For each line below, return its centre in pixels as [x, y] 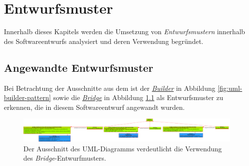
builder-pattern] [28, 97]
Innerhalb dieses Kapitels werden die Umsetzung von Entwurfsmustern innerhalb [124, 31]
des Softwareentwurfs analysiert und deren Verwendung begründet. [104, 41]
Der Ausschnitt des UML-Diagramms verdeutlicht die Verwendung [123, 148]
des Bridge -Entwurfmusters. [65, 158]
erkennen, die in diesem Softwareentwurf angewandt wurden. [94, 107]
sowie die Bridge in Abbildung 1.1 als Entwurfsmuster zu [138, 97]
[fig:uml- [230, 88]
